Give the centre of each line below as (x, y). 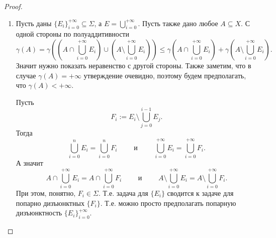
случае (26, 75)
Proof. (13, 6)
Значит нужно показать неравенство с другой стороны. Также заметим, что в (133, 65)
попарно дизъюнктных (50, 203)
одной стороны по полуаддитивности (72, 34)
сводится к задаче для (200, 193)
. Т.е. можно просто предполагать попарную (168, 203)
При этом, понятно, (46, 193)
